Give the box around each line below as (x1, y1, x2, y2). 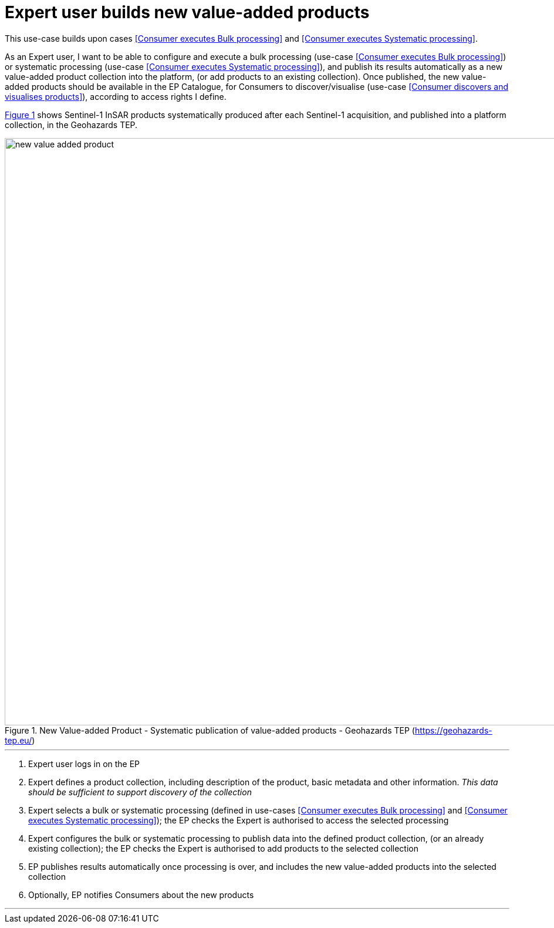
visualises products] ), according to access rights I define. (5, 91, 227, 102)
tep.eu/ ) (5, 735, 35, 745)
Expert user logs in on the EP (28, 758, 140, 769)
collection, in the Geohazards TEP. (5, 119, 138, 130)
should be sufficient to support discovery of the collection (28, 786, 252, 797)
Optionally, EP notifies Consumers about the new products (28, 889, 254, 900)
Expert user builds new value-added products (5, 2, 370, 22)
